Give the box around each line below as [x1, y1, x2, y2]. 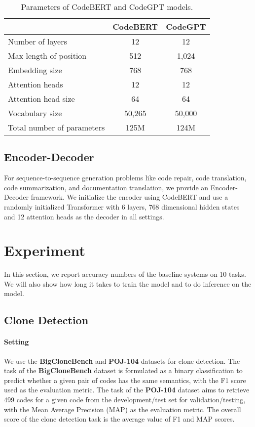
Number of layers [8, 36, 67, 47]
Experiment [4, 240, 86, 260]
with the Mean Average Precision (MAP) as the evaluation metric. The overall [4, 404, 241, 414]
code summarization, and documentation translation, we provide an [4, 182, 209, 192]
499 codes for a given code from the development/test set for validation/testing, [4, 394, 246, 405]
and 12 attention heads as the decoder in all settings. [4, 211, 164, 221]
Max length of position [8, 50, 87, 61]
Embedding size [8, 64, 62, 76]
